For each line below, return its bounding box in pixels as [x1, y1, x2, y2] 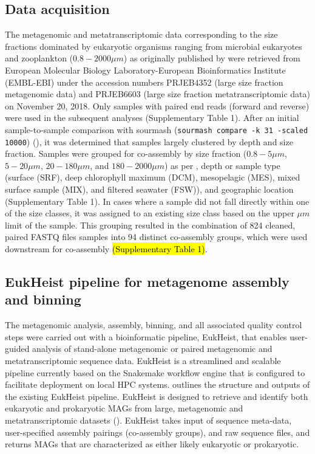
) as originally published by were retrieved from [123, 52, 300, 64]
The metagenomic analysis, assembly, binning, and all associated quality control [5, 318, 302, 331]
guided [5, 342, 30, 355]
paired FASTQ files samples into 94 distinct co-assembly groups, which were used [5, 230, 308, 243]
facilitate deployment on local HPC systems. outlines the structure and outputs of [5, 378, 310, 391]
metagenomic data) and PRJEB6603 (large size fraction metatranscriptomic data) [5, 88, 310, 100]
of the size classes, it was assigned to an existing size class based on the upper [5, 207, 294, 219]
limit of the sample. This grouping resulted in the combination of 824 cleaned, [5, 218, 296, 231]
